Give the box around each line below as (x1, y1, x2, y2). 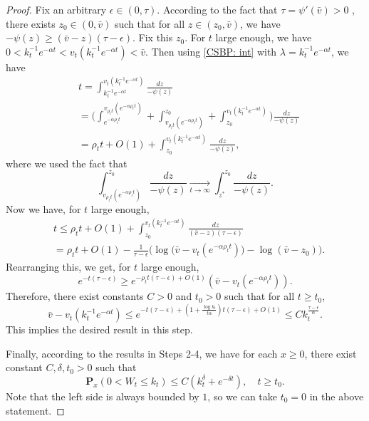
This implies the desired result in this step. (6, 322, 193, 337)
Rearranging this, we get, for (6, 259, 131, 274)
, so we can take (207, 388, 277, 403)
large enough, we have (215, 30, 312, 45)
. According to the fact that (157, 2, 278, 16)
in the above (309, 388, 364, 403)
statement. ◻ (6, 402, 65, 417)
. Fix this (132, 30, 173, 45)
